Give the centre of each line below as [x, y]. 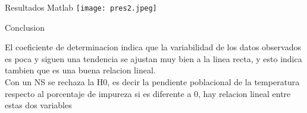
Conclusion [25, 27]
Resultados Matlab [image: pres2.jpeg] [81, 7]
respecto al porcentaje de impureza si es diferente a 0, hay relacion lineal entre [148, 93]
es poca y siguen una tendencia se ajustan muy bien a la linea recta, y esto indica [153, 58]
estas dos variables [38, 105]
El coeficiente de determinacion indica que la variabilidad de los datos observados [153, 47]
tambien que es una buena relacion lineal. [80, 70]
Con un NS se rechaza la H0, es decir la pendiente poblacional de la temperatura [152, 82]
